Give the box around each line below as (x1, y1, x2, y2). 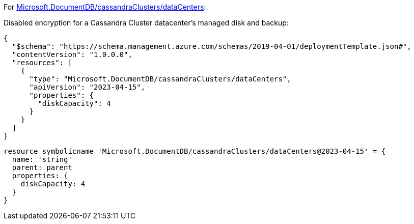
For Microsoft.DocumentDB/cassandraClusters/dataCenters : (4, 3, 206, 11)
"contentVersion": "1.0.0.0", (12, 50, 132, 59)
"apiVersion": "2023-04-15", (29, 83, 146, 91)
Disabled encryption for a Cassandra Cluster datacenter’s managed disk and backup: (4, 18, 289, 27)
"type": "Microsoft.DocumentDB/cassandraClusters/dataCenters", (29, 75, 291, 83)
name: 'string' (12, 155, 72, 163)
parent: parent (12, 163, 72, 172)
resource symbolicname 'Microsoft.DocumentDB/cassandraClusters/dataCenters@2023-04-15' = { (4, 147, 386, 155)
